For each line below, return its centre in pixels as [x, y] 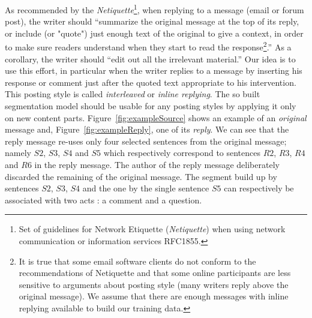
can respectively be [259, 188]
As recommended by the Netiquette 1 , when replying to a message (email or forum [154, 9]
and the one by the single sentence [146, 188]
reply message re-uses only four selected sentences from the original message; [146, 141]
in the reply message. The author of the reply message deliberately [157, 165]
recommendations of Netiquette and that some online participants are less [155, 273]
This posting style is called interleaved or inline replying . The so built [133, 94]
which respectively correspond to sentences [182, 153]
